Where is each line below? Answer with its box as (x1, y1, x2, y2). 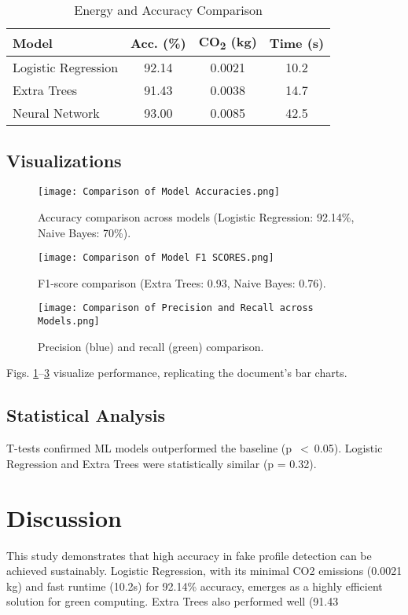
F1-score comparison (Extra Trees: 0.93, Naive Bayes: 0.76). (38, 274, 326, 291)
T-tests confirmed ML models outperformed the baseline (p (6, 440, 292, 456)
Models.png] (38, 316, 100, 328)
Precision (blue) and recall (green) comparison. (38, 338, 264, 354)
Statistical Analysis (6, 403, 166, 427)
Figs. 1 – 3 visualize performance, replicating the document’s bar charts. (6, 364, 347, 381)
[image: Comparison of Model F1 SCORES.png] (38, 252, 274, 264)
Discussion (6, 501, 122, 533)
